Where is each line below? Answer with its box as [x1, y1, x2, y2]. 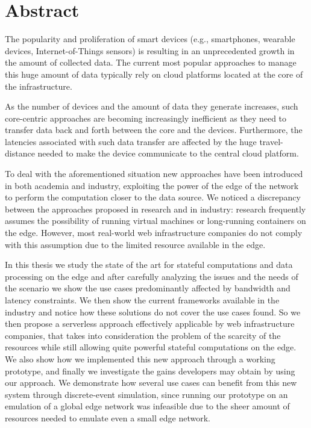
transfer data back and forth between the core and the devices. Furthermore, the [5, 123, 303, 136]
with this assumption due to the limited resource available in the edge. [5, 238, 266, 250]
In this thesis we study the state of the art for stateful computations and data [5, 258, 293, 271]
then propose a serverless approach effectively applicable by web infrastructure [5, 317, 295, 330]
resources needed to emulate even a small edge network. [5, 411, 210, 424]
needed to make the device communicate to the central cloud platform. [37, 147, 299, 160]
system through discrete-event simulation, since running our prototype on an [5, 388, 288, 400]
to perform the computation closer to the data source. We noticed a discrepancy [5, 191, 301, 203]
